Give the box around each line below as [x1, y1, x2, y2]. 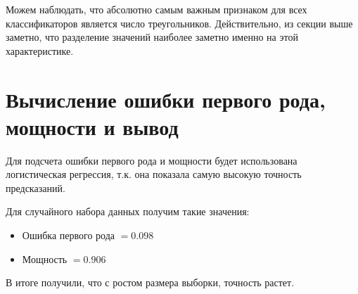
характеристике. [6, 43, 74, 58]
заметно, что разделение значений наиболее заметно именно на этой [6, 30, 298, 44]
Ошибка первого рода [22, 228, 115, 243]
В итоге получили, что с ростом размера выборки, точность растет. [6, 275, 295, 290]
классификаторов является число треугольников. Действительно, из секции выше [6, 15, 353, 30]
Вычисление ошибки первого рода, [6, 84, 326, 113]
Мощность [22, 251, 68, 266]
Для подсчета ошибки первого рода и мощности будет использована [6, 153, 298, 167]
